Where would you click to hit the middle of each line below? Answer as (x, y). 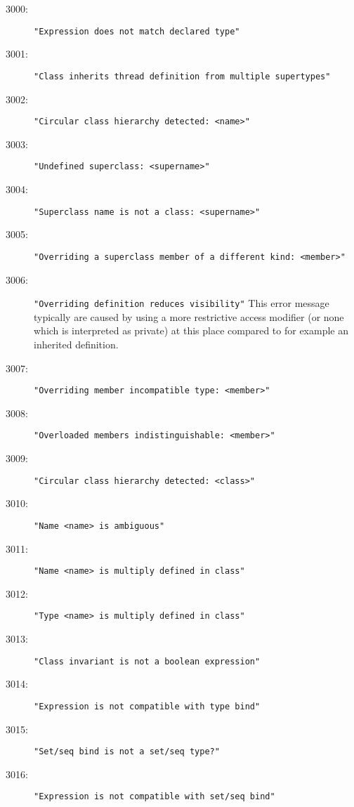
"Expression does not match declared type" (137, 31)
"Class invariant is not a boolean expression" (147, 661)
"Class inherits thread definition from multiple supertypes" (182, 76)
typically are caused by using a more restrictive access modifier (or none (189, 316)
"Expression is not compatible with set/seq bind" (155, 797)
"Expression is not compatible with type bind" (147, 706)
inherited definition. (76, 344)
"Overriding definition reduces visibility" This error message (182, 303)
